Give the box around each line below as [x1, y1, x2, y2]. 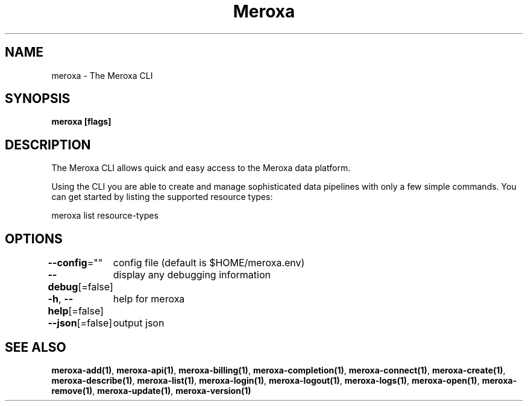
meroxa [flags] [51, 116, 112, 127]
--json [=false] [48, 317, 113, 329]
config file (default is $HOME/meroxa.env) [113, 257, 305, 269]
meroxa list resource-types [51, 210, 159, 221]
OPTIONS [5, 231, 63, 246]
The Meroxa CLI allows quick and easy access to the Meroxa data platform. [51, 163, 351, 173]
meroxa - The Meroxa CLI [51, 70, 153, 81]
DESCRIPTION [5, 137, 91, 152]
